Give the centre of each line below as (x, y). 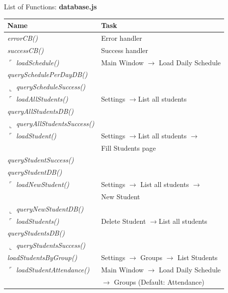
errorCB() (23, 38)
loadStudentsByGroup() (42, 257)
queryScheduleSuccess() (51, 87)
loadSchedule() (38, 62)
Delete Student (124, 221)
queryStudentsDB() (36, 233)
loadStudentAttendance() (53, 269)
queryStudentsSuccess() (51, 245)
